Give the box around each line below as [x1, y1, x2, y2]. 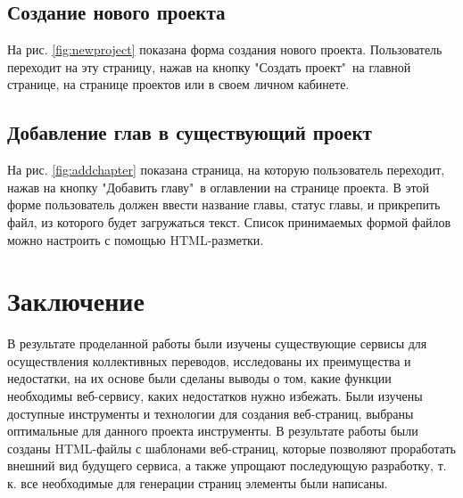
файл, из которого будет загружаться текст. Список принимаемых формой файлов [7, 212, 451, 231]
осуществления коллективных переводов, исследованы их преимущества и [7, 351, 411, 370]
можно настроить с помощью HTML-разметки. [7, 230, 264, 249]
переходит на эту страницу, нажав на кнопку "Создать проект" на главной [7, 57, 411, 76]
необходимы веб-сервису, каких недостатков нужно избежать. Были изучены [7, 387, 423, 405]
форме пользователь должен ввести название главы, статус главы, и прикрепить [7, 195, 441, 214]
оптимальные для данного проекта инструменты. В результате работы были [7, 421, 418, 440]
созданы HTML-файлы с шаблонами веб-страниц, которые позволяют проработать [7, 438, 456, 457]
